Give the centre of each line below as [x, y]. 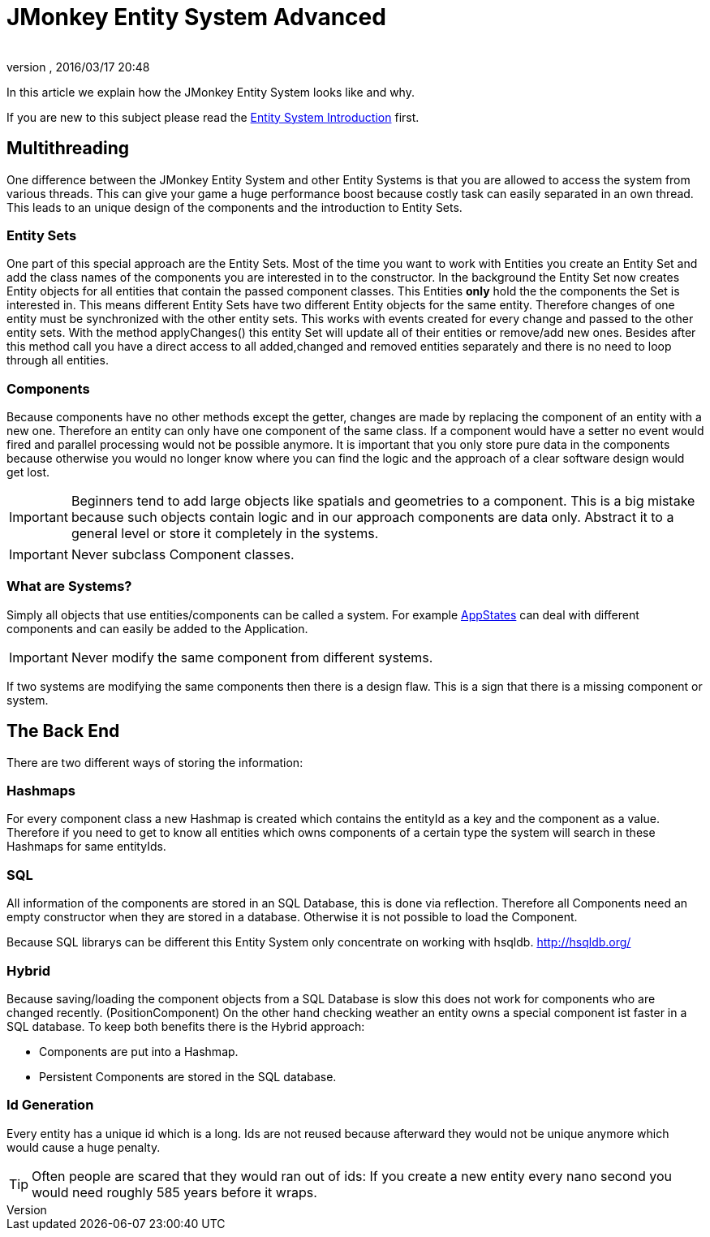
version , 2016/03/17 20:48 [78, 67]
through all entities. [58, 360]
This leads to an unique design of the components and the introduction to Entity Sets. [235, 207]
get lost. [28, 472]
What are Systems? [69, 586]
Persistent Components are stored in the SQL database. [188, 1076]
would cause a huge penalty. [84, 1147]
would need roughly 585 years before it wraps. [174, 1192]
